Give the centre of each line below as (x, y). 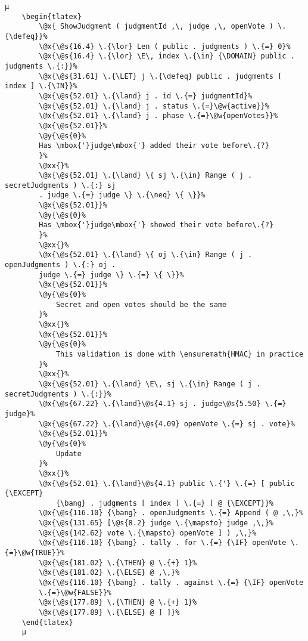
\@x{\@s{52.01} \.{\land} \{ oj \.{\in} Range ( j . (146, 255)
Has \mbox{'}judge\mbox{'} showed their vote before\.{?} (156, 225)
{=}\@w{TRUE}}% (35, 553)
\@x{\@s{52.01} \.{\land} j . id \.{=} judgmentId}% (146, 96)
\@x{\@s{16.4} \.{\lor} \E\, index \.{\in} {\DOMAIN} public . (167, 56)
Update (69, 453)
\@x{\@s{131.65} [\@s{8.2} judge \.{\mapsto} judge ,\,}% (156, 523)
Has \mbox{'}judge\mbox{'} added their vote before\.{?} (154, 146)
